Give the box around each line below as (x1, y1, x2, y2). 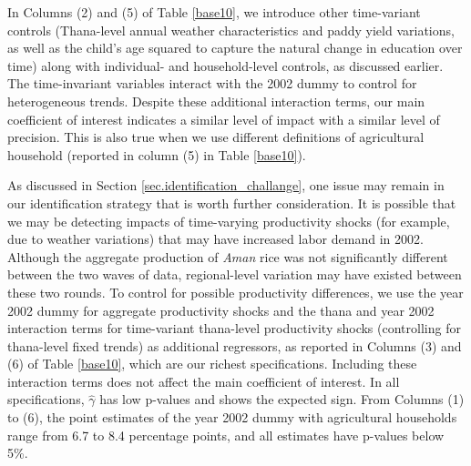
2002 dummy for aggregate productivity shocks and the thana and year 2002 (7, 300, 435, 319)
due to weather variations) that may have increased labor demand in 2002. (7, 229, 424, 248)
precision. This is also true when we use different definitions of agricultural (7, 127, 425, 147)
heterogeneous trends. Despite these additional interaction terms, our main (7, 91, 425, 110)
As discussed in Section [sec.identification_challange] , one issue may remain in (7, 176, 445, 195)
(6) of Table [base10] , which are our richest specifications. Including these (7, 354, 417, 373)
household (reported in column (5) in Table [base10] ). (7, 145, 306, 164)
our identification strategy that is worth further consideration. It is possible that (7, 193, 456, 212)
